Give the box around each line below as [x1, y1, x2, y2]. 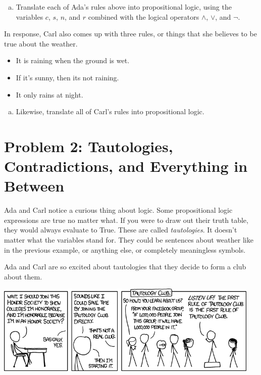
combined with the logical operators [88, 11, 199, 22]
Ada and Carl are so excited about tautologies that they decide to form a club [4, 261, 246, 272]
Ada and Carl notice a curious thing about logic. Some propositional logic [4, 205, 233, 215]
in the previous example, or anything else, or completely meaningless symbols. [4, 244, 246, 255]
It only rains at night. [16, 89, 83, 100]
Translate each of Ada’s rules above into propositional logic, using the [16, 2, 232, 12]
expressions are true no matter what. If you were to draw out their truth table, [4, 214, 248, 225]
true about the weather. [4, 38, 78, 49]
